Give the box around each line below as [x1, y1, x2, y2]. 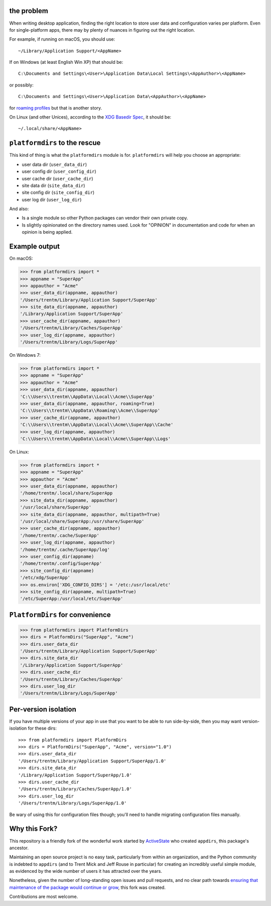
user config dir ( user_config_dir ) [22, 168, 96, 174]
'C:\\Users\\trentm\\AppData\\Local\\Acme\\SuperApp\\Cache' [20, 422, 174, 428]
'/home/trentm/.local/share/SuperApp [20, 490, 113, 496]
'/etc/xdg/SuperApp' [20, 575, 70, 580]
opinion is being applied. [22, 229, 73, 235]
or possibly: [9, 82, 34, 88]
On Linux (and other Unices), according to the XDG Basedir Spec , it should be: [9, 114, 172, 120]
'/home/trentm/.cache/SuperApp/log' [20, 547, 110, 552]
